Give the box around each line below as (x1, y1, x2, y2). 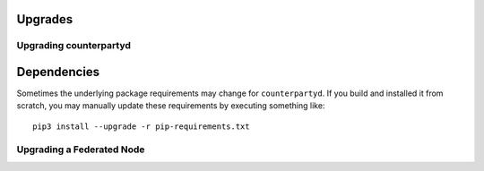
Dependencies (16, 64, 100, 80)
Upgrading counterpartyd (16, 39, 132, 52)
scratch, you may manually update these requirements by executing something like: (16, 100, 325, 111)
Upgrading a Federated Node (16, 143, 145, 156)
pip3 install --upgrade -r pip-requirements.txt (32, 121, 250, 132)
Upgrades (16, 12, 73, 27)
